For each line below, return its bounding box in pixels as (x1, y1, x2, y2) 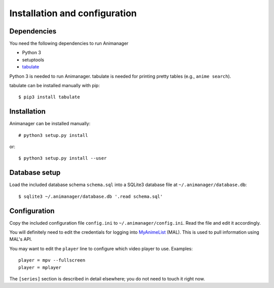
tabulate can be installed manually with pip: (9, 83, 100, 89)
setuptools (22, 56, 44, 63)
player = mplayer (18, 264, 61, 270)
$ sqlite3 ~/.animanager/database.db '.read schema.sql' (18, 193, 163, 199)
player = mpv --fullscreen (18, 258, 86, 263)
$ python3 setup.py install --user (18, 155, 107, 161)
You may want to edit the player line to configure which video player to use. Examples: (9, 245, 193, 251)
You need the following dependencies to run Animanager (9, 41, 129, 47)
